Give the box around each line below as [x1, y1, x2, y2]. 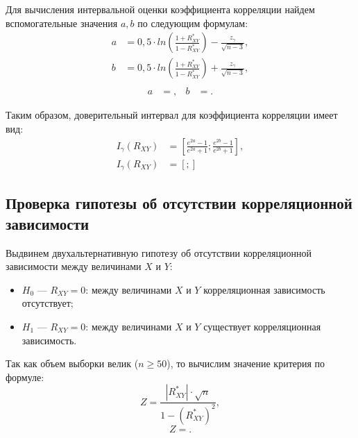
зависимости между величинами [6, 259, 142, 273]
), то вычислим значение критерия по [167, 356, 325, 371]
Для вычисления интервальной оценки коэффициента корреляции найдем [6, 2, 315, 16]
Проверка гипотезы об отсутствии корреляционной [6, 192, 352, 214]
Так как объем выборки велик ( [6, 356, 139, 371]
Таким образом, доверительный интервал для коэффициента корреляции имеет [6, 108, 338, 122]
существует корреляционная [203, 319, 321, 333]
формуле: [6, 369, 44, 384]
